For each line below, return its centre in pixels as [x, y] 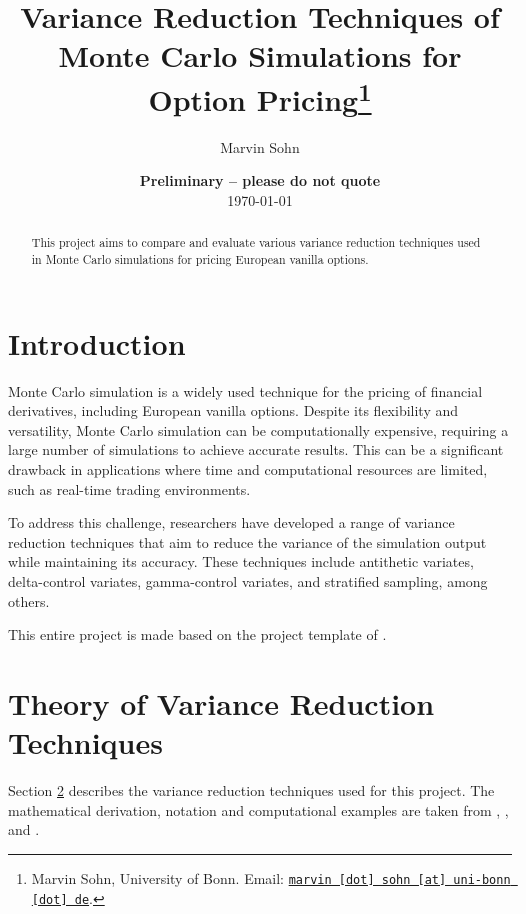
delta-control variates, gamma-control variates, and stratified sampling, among [248, 581]
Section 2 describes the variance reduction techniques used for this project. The [251, 790]
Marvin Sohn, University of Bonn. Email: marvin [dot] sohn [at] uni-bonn [271, 877]
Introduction [97, 342]
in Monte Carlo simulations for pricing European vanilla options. [200, 259]
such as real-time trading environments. [129, 488]
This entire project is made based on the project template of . [197, 634]
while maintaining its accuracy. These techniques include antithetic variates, [241, 561]
